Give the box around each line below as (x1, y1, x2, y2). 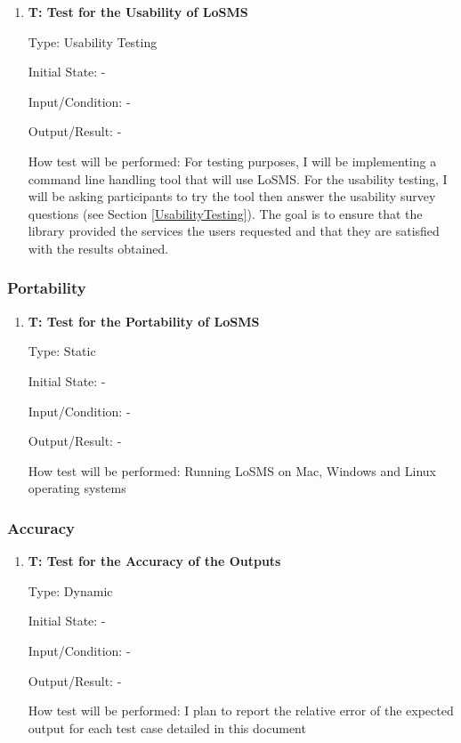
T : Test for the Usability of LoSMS (28, 3, 248, 20)
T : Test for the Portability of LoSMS (28, 311, 260, 330)
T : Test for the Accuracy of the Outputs (28, 552, 281, 570)
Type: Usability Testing (28, 32, 158, 51)
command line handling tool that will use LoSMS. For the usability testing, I (28, 169, 448, 188)
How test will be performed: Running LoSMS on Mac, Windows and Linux (28, 461, 436, 480)
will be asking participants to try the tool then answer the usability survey (28, 187, 436, 206)
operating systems (28, 479, 126, 497)
